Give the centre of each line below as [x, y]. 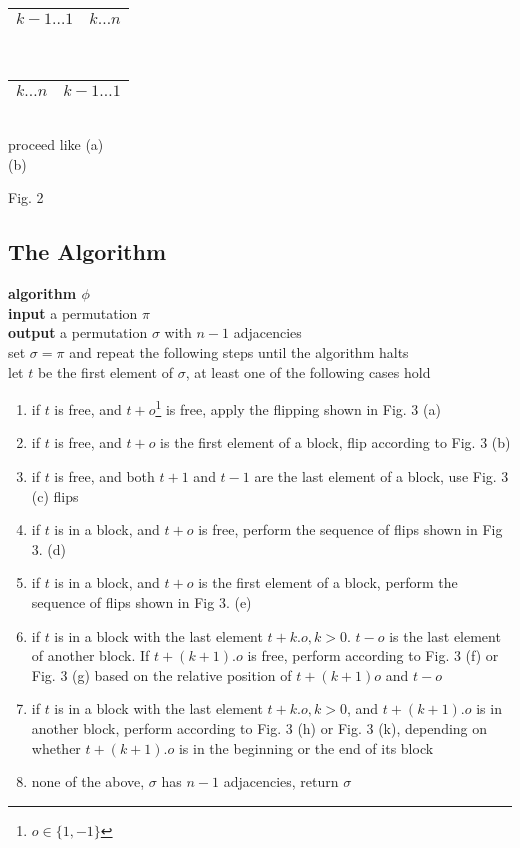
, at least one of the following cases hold [308, 371]
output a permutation [78, 332]
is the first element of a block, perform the [328, 582]
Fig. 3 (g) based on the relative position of [161, 674]
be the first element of [105, 371]
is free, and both [104, 475]
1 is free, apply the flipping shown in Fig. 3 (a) [298, 407]
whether [56, 747]
